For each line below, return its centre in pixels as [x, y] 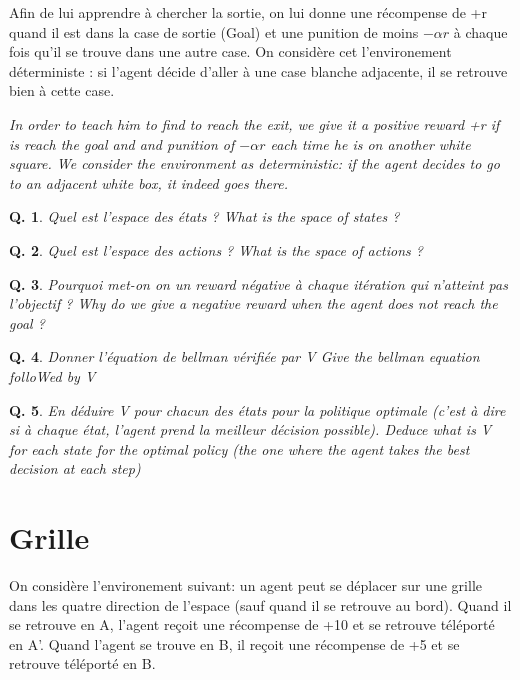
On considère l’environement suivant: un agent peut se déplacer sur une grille [246, 585]
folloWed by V [52, 375]
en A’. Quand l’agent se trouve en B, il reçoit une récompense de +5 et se [234, 643]
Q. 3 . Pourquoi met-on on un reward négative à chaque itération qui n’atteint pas [258, 283]
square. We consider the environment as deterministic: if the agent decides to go [254, 163]
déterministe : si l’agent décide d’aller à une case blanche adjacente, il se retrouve [258, 70]
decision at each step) [75, 468]
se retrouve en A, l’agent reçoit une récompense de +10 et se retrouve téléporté [252, 624]
